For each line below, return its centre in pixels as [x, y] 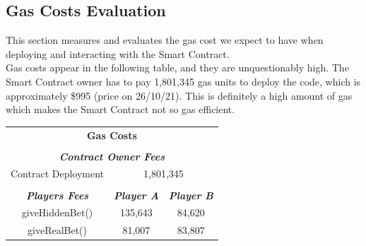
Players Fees [57, 195]
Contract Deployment [58, 174]
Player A [136, 195]
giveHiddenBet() [57, 212]
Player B [191, 195]
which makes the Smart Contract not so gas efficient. [120, 109]
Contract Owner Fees [112, 156]
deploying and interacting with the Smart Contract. [118, 53]
